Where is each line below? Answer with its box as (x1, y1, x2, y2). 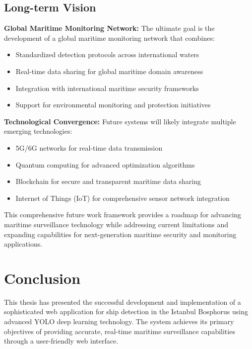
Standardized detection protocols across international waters (15, 49, 199, 60)
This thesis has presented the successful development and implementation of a (4, 296, 241, 307)
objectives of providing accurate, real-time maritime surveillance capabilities (4, 326, 235, 336)
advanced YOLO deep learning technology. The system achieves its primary (4, 316, 234, 327)
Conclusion (4, 267, 81, 288)
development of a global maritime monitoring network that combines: (4, 32, 215, 43)
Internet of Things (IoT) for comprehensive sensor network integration (15, 192, 230, 203)
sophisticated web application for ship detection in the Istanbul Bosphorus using (4, 306, 249, 317)
